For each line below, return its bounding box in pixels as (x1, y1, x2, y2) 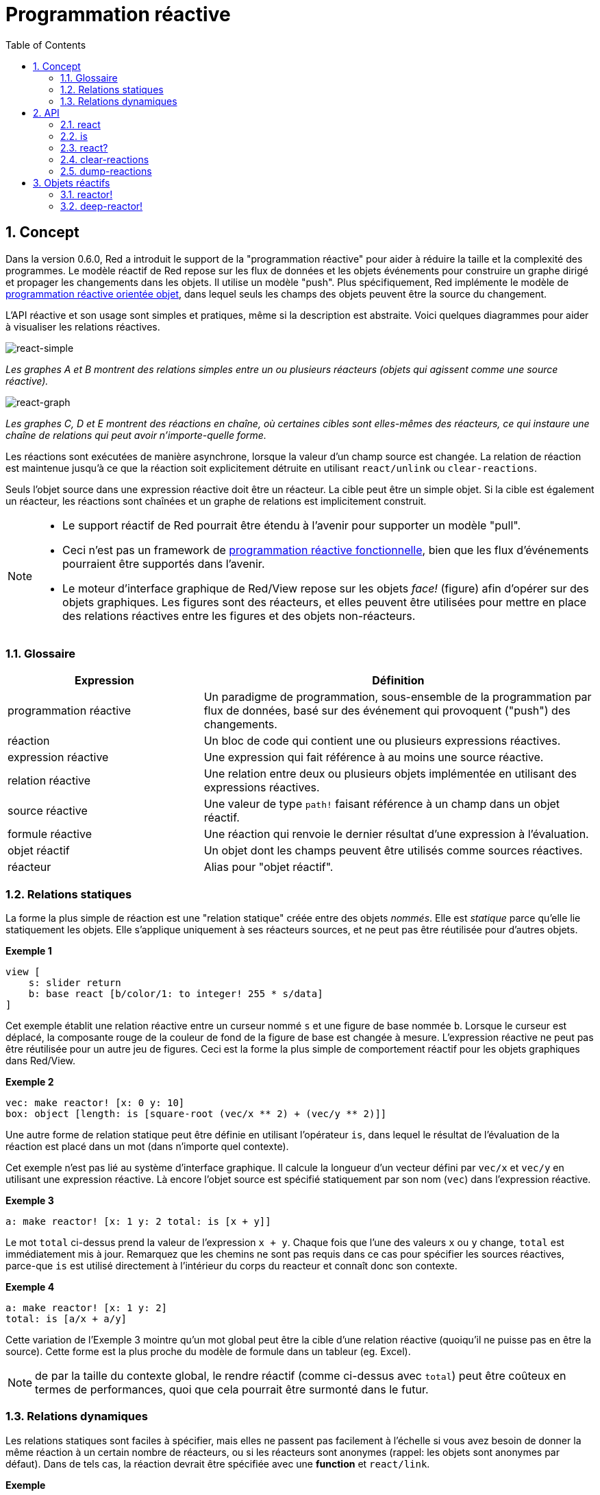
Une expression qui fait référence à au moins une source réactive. (203, 750, 544, 765)
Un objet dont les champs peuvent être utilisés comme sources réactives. (203, 844, 583, 858)
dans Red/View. (5, 1055, 76, 1067)
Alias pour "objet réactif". (203, 860, 334, 874)
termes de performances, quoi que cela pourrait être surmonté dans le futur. (35, 1383, 429, 1397)
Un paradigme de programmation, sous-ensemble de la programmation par (203, 690, 592, 704)
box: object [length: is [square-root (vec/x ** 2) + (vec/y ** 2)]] (5, 1108, 387, 1120)
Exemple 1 (5, 945, 52, 957)
